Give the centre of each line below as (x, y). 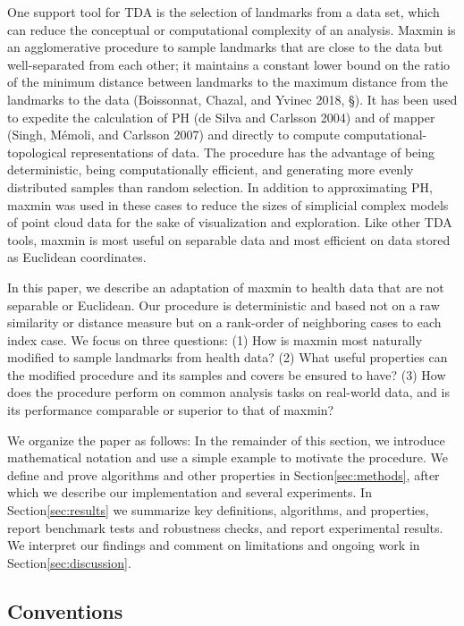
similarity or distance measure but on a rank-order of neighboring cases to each (224, 322)
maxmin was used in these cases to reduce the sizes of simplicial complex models (228, 204)
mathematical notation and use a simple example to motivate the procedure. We (228, 457)
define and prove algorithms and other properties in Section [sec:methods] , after (224, 474)
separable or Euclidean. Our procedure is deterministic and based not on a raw (224, 305)
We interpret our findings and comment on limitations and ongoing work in (214, 545)
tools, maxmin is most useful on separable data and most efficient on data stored (229, 239)
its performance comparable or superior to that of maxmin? (171, 410)
